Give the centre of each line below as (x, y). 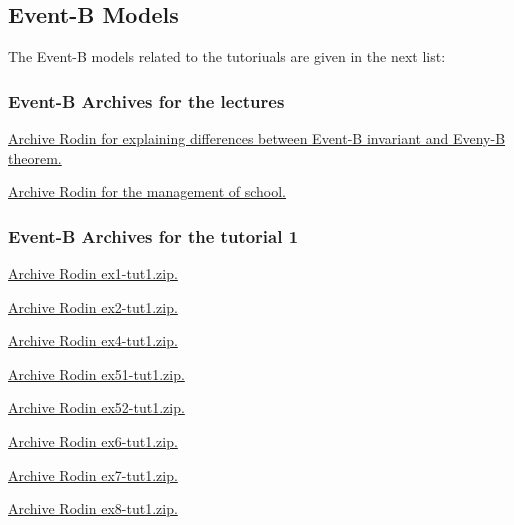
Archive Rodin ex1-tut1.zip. (93, 273)
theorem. (35, 157)
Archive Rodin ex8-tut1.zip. (93, 508)
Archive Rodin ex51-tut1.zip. (96, 373)
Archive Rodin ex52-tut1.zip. (96, 407)
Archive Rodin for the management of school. (147, 191)
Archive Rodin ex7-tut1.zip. (93, 474)
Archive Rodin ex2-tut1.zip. (93, 306)
